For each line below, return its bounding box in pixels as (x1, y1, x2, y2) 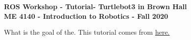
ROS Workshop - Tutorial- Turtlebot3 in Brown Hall (4, 1, 187, 11)
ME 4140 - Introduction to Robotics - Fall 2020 (4, 11, 168, 21)
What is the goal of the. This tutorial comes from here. (4, 27, 170, 37)
